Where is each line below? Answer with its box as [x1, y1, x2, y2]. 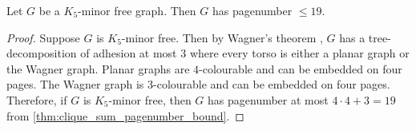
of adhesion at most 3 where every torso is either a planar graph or [80, 45, 410, 61]
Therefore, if [6, 91, 67, 108]
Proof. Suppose [6, 29, 80, 45]
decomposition [6, 45, 77, 61]
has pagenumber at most [208, 91, 329, 108]
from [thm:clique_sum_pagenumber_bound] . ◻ [6, 107, 244, 124]
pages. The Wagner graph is [6, 76, 144, 93]
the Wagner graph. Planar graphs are [6, 60, 190, 77]
